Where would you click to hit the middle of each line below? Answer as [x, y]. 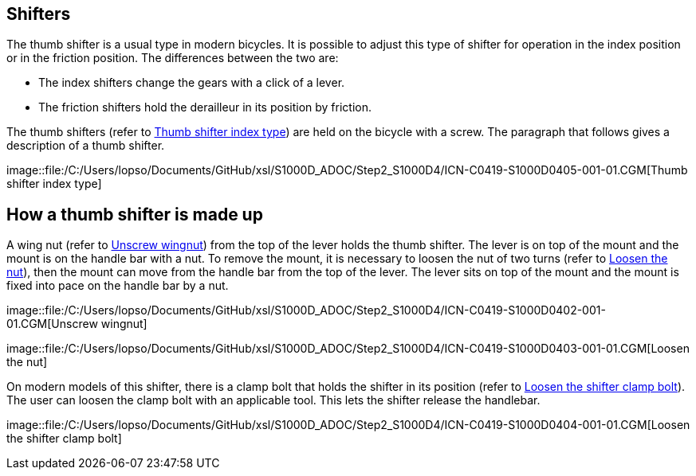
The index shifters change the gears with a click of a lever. [192, 83]
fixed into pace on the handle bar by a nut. [118, 286]
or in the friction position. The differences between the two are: [173, 58]
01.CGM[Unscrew [52, 324]
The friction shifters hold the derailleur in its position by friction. [205, 107]
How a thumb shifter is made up [135, 214]
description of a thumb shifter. [86, 146]
